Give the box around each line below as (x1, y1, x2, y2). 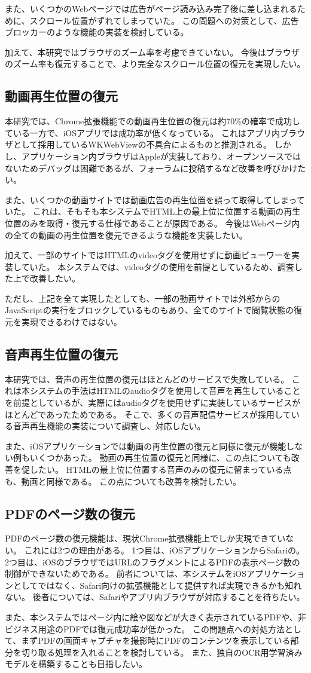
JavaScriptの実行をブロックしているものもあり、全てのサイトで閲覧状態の (5, 304, 294, 316)
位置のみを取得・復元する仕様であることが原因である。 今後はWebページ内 (5, 216, 300, 229)
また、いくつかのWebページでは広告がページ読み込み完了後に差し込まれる (5, 2, 297, 14)
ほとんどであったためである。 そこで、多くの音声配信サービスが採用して (5, 408, 291, 420)
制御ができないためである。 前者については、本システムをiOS (5, 567, 246, 580)
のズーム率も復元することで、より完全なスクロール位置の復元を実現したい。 (5, 57, 306, 70)
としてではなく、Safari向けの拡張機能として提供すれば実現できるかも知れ (13, 579, 302, 591)
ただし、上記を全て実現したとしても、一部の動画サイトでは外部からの (5, 292, 280, 304)
